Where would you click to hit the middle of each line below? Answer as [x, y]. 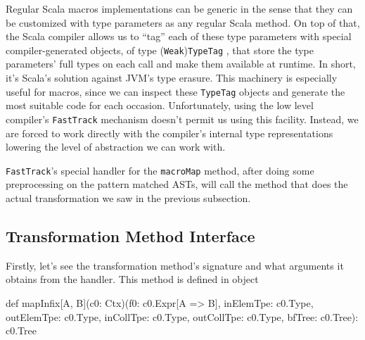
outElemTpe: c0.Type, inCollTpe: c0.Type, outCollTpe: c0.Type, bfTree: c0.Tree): [182, 316]
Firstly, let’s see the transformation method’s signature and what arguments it [175, 265]
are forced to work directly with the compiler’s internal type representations [169, 133]
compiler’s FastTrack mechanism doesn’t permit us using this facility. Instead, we [182, 119]
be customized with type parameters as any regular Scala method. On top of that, [183, 22]
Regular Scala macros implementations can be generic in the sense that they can [179, 8]
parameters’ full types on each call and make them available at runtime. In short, [181, 64]
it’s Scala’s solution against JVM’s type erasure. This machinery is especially [172, 78]
